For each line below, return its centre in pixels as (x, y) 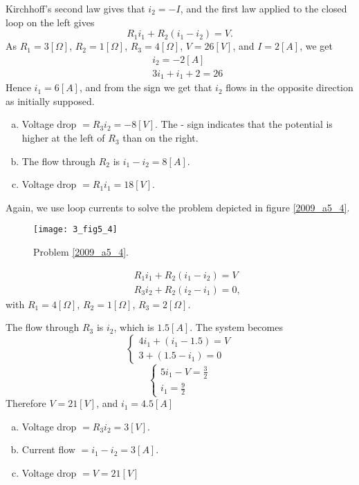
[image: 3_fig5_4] (75, 230)
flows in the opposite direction (289, 87)
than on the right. (160, 138)
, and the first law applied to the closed (264, 8)
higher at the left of (63, 138)
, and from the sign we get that (146, 87)
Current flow (48, 449)
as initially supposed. (50, 101)
